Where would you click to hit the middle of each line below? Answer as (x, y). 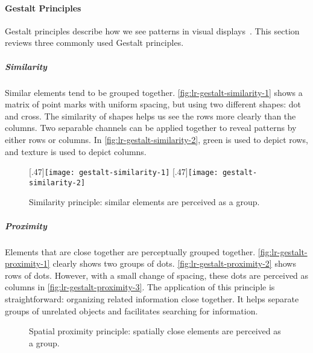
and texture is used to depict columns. (76, 151)
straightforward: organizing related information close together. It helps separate (152, 298)
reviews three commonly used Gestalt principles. (94, 43)
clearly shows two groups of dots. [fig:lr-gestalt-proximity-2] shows (174, 263)
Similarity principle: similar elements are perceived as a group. (144, 202)
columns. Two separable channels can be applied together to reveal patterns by (151, 128)
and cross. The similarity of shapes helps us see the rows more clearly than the (150, 116)
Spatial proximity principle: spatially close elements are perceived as (155, 331)
